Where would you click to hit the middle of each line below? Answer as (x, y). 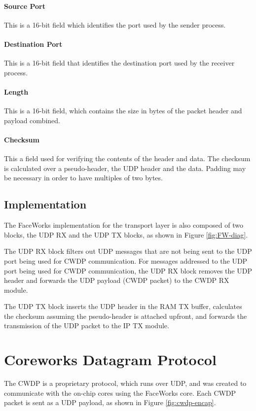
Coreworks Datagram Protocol (110, 360)
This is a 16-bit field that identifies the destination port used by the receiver (119, 63)
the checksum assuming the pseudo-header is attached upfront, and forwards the (126, 316)
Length (16, 91)
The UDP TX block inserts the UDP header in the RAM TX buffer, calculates (123, 306)
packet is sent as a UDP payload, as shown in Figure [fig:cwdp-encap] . (110, 402)
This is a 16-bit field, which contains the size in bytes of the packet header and (123, 111)
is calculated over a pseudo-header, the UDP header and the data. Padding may (125, 168)
